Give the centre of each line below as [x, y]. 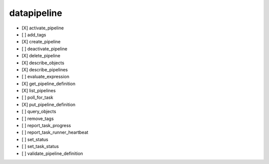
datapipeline [36, 13]
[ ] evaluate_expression [46, 77]
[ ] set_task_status [40, 147]
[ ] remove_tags [38, 118]
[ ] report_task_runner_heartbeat [55, 133]
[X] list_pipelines [39, 91]
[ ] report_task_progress [46, 126]
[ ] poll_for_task [37, 98]
